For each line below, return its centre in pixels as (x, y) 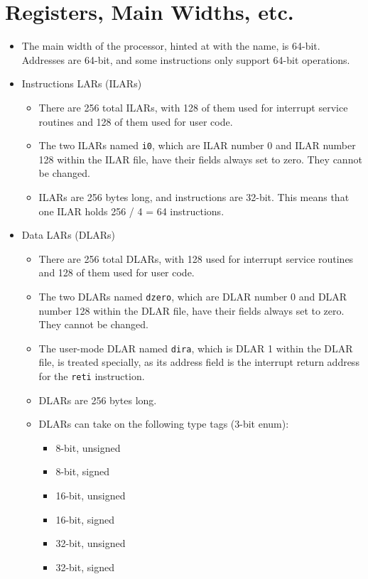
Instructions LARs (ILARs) (82, 83)
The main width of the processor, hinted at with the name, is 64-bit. (171, 46)
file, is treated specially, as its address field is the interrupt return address (199, 362)
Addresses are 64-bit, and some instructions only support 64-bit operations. (186, 59)
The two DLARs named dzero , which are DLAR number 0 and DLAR (193, 296)
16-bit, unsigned (91, 496)
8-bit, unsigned (88, 447)
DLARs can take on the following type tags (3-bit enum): (164, 424)
